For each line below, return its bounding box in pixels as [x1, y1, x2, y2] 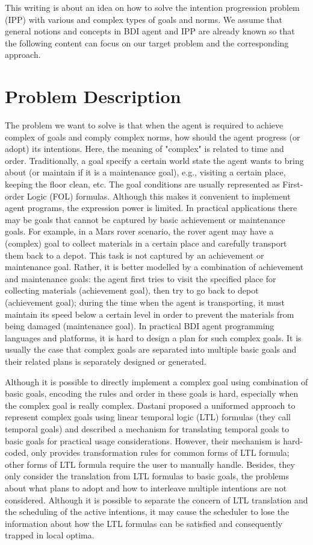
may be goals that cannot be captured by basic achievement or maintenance [5, 213, 285, 225]
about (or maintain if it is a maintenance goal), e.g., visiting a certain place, [5, 166, 286, 178]
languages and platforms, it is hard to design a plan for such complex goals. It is [5, 331, 302, 344]
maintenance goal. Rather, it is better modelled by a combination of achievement [5, 260, 304, 273]
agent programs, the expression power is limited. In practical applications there [5, 201, 297, 214]
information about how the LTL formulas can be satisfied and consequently [5, 517, 283, 529]
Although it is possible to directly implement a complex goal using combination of [5, 375, 308, 388]
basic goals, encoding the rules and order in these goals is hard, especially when [5, 387, 299, 400]
